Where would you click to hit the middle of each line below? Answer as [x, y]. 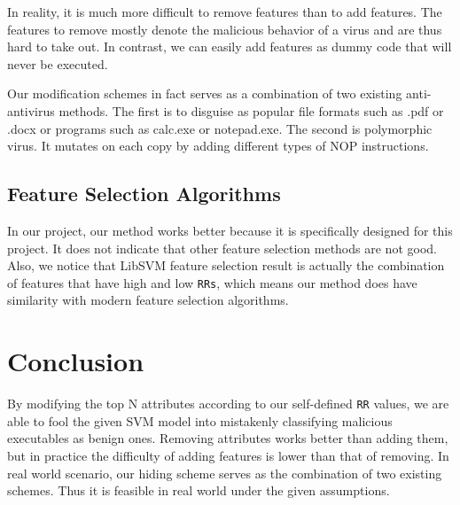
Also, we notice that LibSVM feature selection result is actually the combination [226, 265]
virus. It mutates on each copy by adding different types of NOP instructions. [218, 146]
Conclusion [76, 361]
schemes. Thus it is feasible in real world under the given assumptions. [199, 490]
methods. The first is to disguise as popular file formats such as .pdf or [251, 110]
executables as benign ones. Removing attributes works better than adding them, [228, 438]
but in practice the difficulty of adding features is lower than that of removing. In [228, 455]
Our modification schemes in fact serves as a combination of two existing [205, 93]
